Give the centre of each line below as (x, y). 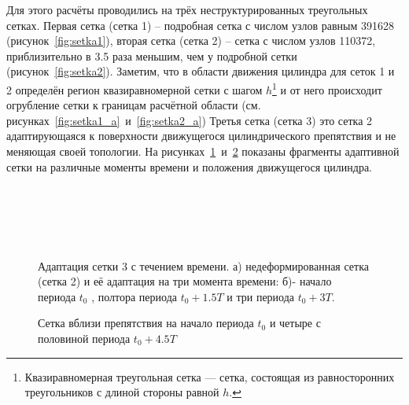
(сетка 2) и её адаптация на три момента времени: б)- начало (185, 281)
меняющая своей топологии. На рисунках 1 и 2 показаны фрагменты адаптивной (203, 151)
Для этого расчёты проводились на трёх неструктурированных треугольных (187, 9)
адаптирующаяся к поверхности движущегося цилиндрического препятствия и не (201, 136)
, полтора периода (134, 296)
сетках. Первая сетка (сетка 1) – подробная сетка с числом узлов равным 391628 (200, 25)
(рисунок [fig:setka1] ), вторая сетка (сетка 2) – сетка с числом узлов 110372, (191, 40)
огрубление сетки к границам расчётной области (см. (134, 105)
